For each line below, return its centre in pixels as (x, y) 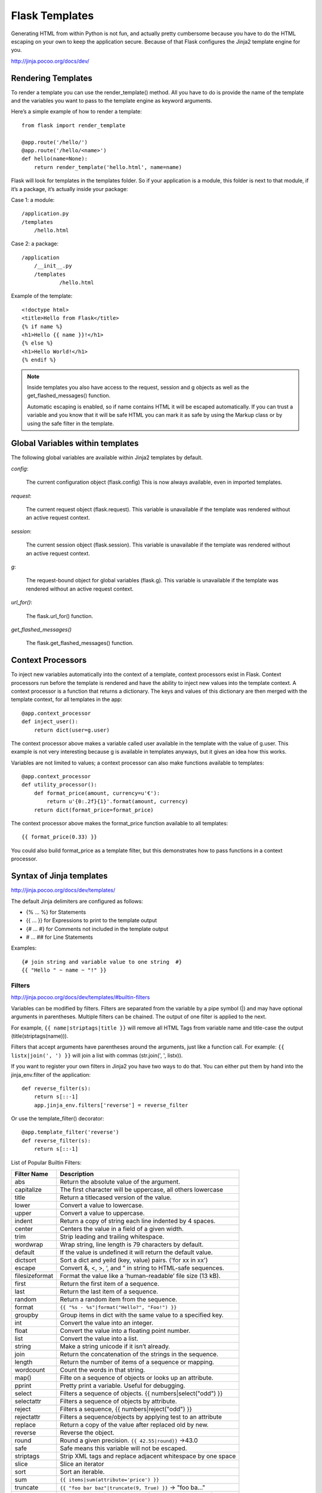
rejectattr (27, 1417)
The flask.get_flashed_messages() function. (80, 643)
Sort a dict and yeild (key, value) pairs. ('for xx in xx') (134, 1260)
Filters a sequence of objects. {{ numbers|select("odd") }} (141, 1393)
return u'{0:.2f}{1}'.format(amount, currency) (117, 801)
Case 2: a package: (35, 244)
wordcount (30, 1370)
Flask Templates (52, 16)
